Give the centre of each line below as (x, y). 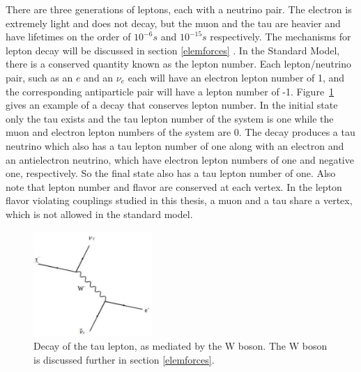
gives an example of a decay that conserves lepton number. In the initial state (172, 105)
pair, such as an (39, 77)
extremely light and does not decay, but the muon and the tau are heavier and (173, 23)
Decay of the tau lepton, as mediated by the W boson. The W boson (180, 346)
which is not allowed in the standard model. (99, 214)
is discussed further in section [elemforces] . (124, 359)
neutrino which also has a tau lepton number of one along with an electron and (175, 145)
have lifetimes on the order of (68, 37)
